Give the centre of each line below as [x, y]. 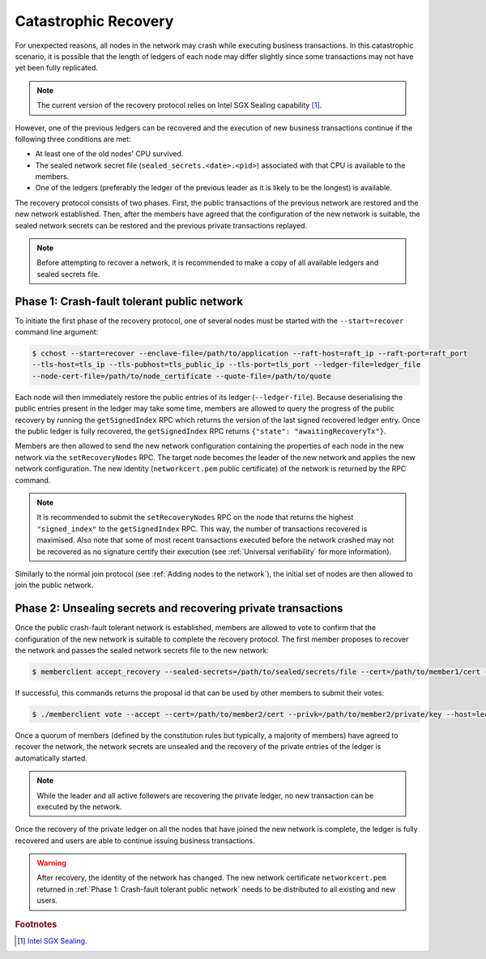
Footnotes [36, 924]
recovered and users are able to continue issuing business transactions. [135, 840]
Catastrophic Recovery [94, 21]
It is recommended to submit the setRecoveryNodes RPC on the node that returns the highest [195, 518]
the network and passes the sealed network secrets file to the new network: [142, 650]
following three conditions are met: [73, 139]
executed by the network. [79, 807]
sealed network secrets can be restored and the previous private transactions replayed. [161, 225]
